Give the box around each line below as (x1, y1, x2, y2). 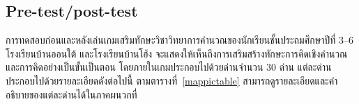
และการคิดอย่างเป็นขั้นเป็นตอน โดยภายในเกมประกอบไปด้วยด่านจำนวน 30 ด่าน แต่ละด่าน (6, 60, 332, 74)
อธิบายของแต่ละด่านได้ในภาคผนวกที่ (6, 87, 137, 101)
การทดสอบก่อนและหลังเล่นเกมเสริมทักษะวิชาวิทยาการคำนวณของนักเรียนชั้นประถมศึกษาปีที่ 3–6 (6, 33, 354, 47)
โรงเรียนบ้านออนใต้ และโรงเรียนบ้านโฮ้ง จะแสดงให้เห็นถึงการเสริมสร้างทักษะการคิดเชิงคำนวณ (6, 46, 348, 60)
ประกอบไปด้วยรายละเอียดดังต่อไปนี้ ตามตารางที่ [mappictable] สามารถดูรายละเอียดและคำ (6, 73, 338, 87)
